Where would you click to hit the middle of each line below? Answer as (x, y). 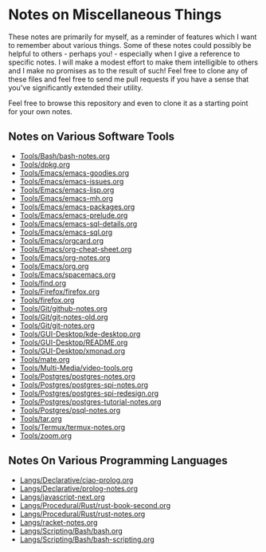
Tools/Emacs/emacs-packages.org (77, 207)
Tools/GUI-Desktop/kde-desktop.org (80, 333)
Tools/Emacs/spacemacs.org (68, 274)
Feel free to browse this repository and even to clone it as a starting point (128, 103)
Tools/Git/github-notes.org (63, 308)
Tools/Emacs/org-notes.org (65, 258)
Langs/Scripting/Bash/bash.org (71, 530)
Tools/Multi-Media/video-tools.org (76, 368)
